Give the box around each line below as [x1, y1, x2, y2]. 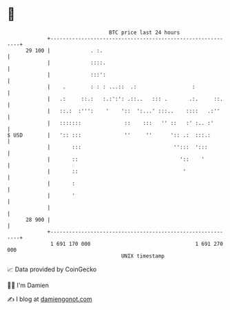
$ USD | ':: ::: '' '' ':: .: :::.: [7, 131, 211, 139]
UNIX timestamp [121, 252, 165, 260]
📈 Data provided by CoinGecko [7, 265, 97, 273]
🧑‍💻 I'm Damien [7, 281, 50, 289]
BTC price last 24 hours [109, 29, 180, 36]
